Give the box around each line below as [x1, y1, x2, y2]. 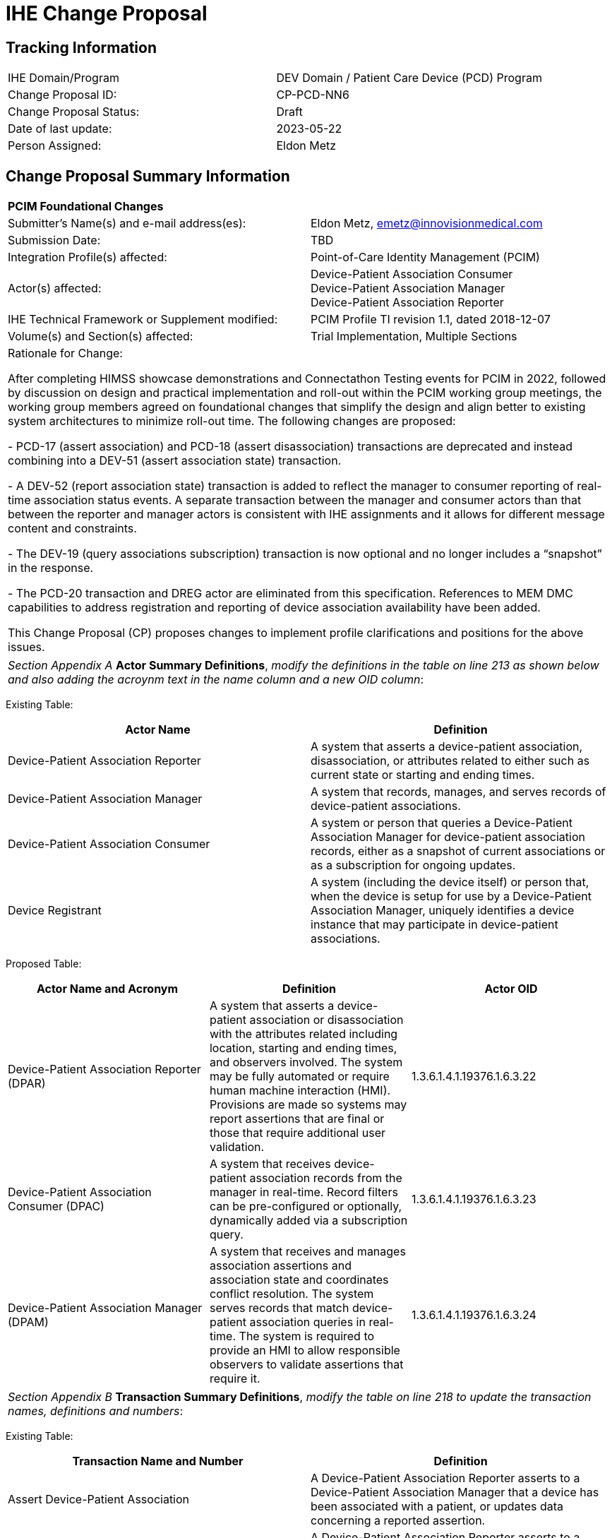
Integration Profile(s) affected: [8, 250, 167, 265]
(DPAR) [8, 1076, 46, 1091]
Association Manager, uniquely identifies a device [311, 903, 575, 918]
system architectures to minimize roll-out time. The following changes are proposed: [8, 414, 456, 429]
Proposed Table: [6, 958, 82, 970]
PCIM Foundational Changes [8, 199, 164, 214]
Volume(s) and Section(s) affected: [8, 329, 193, 344]
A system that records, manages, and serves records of [311, 785, 606, 799]
